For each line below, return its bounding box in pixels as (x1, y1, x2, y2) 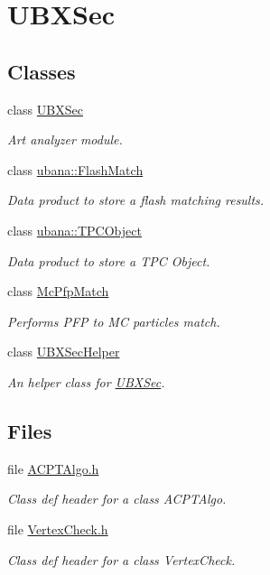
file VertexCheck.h (7, 519, 108, 538)
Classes (7, 57, 76, 85)
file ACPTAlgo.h (7, 459, 99, 478)
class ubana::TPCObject (7, 220, 142, 239)
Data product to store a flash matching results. (7, 190, 265, 209)
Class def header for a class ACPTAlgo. (7, 489, 227, 508)
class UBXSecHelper (7, 342, 120, 361)
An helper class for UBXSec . (7, 372, 165, 391)
